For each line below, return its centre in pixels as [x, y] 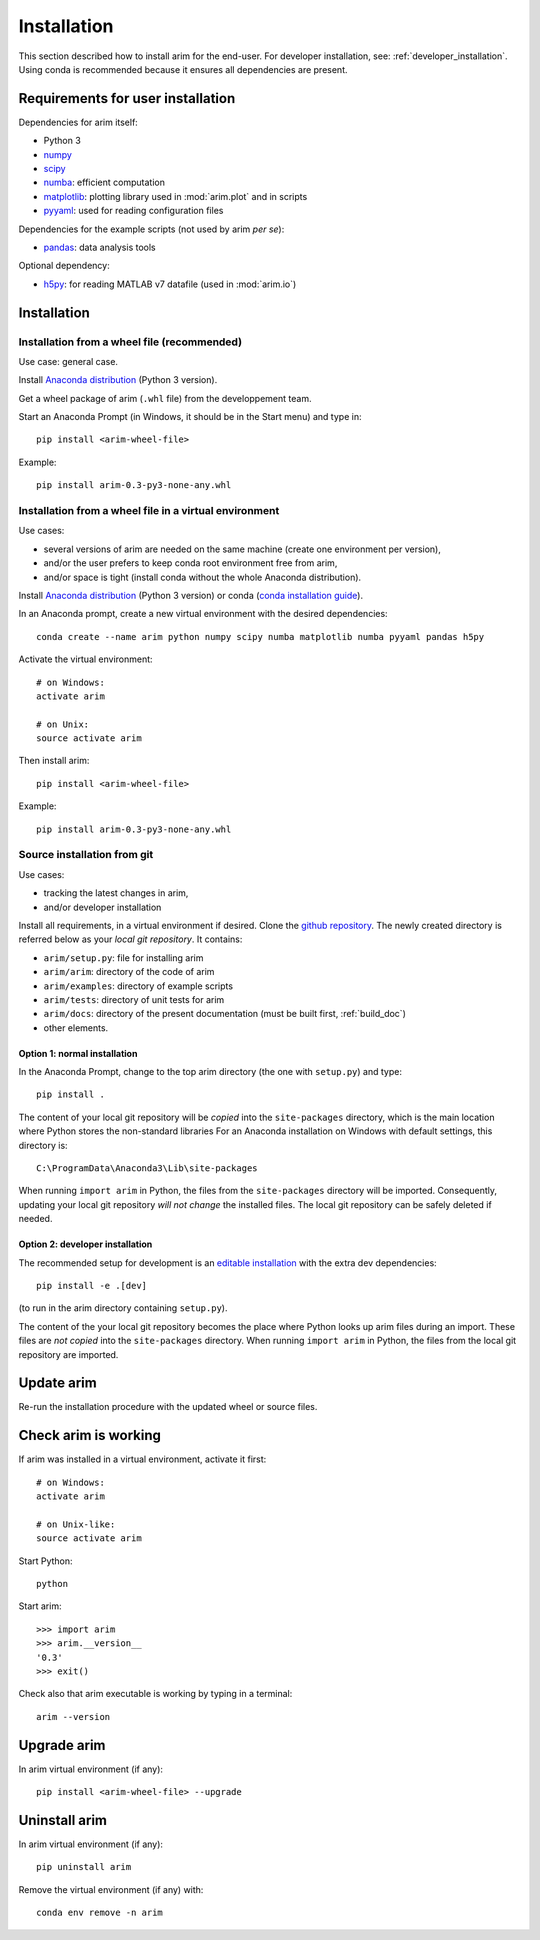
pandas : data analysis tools [99, 247]
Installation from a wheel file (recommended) [130, 342]
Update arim [57, 1383]
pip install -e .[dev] [92, 1285]
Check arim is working [90, 1435]
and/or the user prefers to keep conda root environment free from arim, [190, 563]
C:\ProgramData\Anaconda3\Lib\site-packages [147, 1168]
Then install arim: [54, 761]
